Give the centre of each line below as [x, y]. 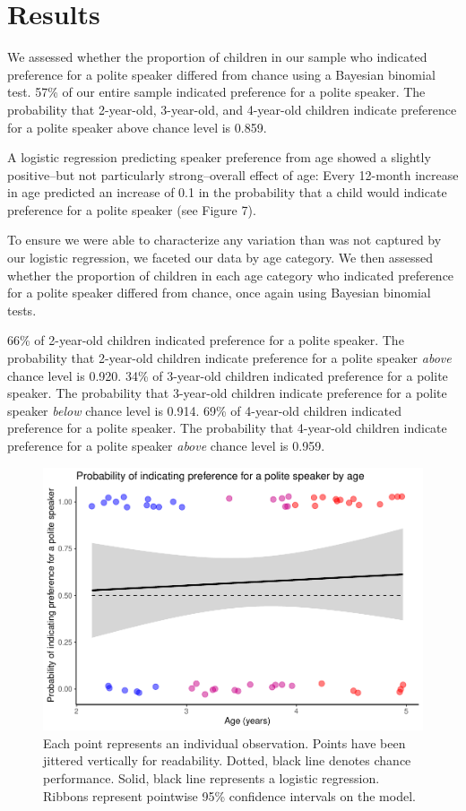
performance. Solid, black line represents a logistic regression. [211, 777]
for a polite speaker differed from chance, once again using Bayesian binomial [219, 293]
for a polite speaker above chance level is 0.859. [137, 127]
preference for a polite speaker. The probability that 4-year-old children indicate [227, 428]
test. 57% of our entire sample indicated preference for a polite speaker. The [216, 92]
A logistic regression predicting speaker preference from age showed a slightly [219, 157]
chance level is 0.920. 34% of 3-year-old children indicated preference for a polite [228, 375]
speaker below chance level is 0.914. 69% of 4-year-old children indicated [205, 410]
